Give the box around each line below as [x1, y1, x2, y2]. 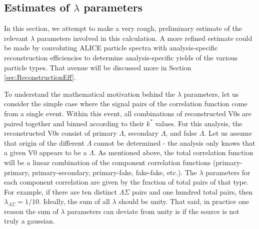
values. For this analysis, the [155, 118, 242, 128]
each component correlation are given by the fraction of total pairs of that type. [4, 177, 249, 187]
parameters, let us [183, 88, 239, 99]
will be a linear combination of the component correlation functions [4, 157, 211, 167]
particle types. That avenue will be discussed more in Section [4, 62, 191, 72]
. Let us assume [204, 128, 252, 138]
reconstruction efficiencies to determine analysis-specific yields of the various [4, 52, 237, 62]
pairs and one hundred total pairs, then [131, 186, 252, 197]
